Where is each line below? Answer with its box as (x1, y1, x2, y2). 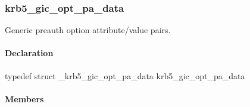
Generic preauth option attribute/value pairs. (5, 24, 171, 36)
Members (5, 92, 44, 105)
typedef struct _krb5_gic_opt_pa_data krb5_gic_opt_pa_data (5, 69, 245, 82)
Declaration (5, 47, 54, 59)
